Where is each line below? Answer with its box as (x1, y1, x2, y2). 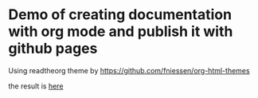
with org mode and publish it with (8, 22, 233, 41)
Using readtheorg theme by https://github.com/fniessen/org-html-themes (8, 65, 250, 75)
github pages (8, 40, 98, 57)
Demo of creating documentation (8, 6, 233, 24)
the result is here (8, 81, 64, 91)
